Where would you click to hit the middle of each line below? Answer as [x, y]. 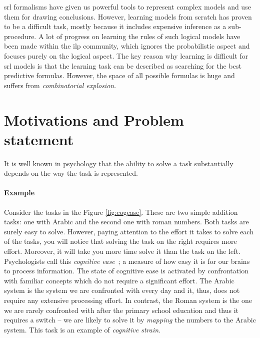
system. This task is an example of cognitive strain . [82, 329]
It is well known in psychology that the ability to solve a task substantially [119, 163]
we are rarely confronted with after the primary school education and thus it [121, 310]
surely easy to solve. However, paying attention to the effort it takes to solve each [129, 231]
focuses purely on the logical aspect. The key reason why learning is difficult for [126, 55]
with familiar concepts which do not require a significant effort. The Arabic [119, 280]
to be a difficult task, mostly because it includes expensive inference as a [115, 26]
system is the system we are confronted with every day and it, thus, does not [122, 290]
